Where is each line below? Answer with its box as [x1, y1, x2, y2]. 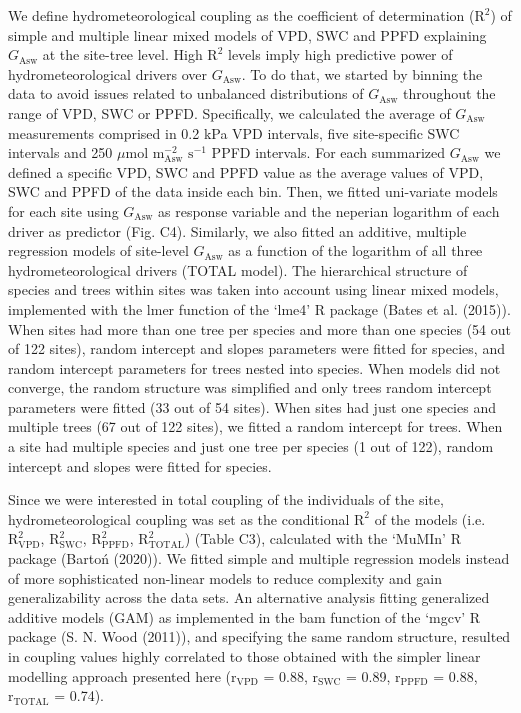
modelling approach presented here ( [8, 665, 232, 686]
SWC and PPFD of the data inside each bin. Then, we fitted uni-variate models [8, 181, 498, 202]
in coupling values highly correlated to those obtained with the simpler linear [8, 646, 481, 666]
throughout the [402, 83, 496, 104]
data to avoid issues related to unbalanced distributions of [8, 83, 364, 104]
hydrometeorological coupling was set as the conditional [8, 508, 350, 529]
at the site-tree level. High [42, 44, 203, 65]
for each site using [8, 200, 119, 221]
